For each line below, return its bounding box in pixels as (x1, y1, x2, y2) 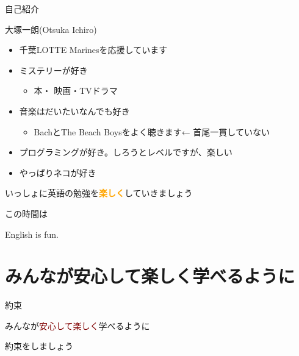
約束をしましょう (5, 340, 73, 352)
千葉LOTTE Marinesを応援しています (19, 43, 168, 56)
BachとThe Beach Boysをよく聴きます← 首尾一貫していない (34, 125, 270, 138)
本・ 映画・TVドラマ (34, 84, 118, 97)
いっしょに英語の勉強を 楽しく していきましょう (5, 187, 193, 199)
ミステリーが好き (19, 63, 88, 76)
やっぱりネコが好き (19, 166, 96, 179)
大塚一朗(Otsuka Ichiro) (5, 23, 97, 35)
